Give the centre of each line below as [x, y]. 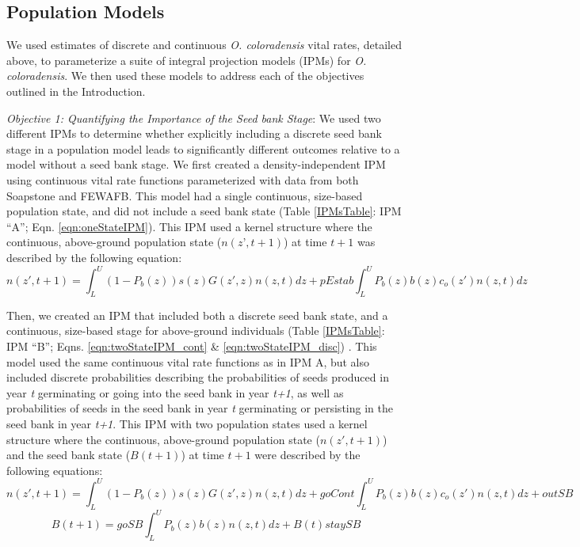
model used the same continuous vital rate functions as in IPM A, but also [188, 361]
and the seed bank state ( [69, 455]
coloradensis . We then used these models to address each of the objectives [185, 76]
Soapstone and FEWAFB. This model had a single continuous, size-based [185, 195]
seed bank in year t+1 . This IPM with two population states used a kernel [187, 423]
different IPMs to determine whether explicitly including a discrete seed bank [194, 133]
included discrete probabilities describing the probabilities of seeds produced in [198, 377]
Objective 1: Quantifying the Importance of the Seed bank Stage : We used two [194, 118]
